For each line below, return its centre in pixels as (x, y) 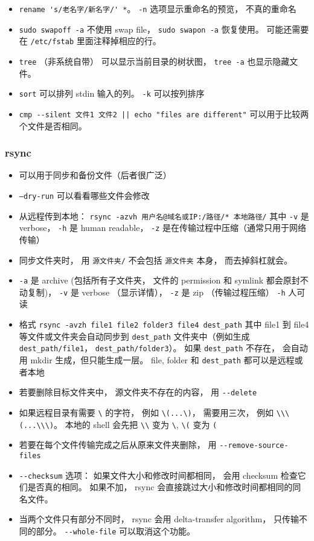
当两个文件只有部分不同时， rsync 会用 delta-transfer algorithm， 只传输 (159, 519)
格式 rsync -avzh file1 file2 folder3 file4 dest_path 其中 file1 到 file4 (164, 324)
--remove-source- (254, 446)
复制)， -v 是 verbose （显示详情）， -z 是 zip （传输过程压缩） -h (156, 292)
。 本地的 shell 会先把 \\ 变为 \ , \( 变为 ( (136, 424)
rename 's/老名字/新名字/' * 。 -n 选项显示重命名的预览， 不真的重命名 (158, 8)
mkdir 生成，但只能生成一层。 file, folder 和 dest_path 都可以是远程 (162, 360)
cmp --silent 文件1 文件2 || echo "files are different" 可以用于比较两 (164, 113)
